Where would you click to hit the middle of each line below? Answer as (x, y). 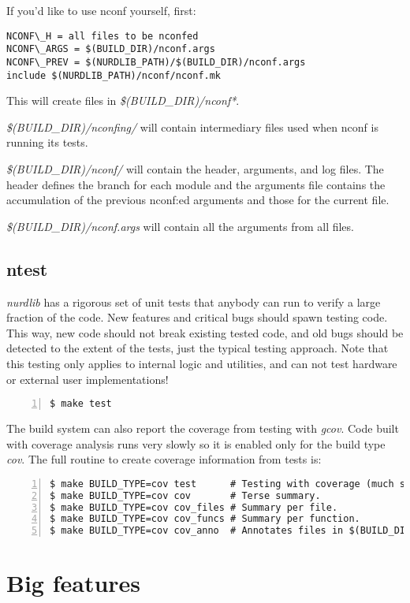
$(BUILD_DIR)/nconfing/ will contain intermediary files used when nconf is (192, 127)
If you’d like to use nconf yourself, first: (101, 10)
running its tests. (47, 142)
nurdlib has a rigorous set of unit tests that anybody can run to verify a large (194, 301)
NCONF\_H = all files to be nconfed (102, 36)
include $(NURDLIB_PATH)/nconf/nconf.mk (114, 75)
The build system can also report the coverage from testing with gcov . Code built (203, 428)
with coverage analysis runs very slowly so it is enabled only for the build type (196, 443)
